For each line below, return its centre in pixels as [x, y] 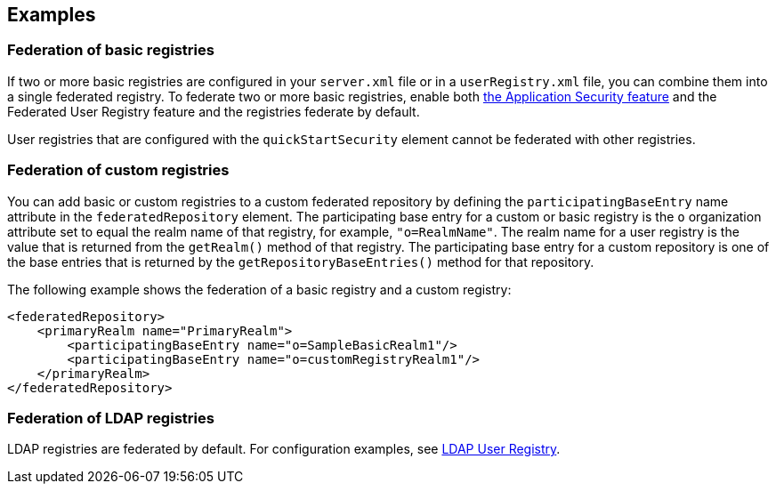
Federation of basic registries [111, 50]
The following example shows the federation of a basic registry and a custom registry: [259, 289]
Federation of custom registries [118, 170]
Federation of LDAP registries [111, 418]
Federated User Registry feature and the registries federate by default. [214, 111]
